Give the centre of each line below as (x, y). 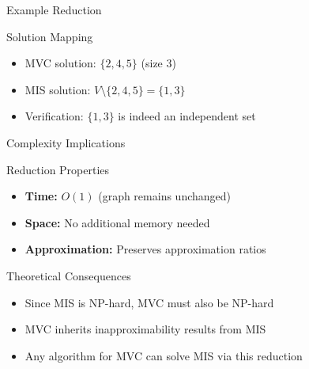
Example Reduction (54, 10)
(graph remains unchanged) (164, 196)
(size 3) (158, 63)
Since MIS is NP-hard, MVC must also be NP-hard (149, 302)
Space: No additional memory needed (117, 222)
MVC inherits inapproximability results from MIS (145, 329)
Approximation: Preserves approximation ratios (145, 249)
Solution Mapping (50, 36)
